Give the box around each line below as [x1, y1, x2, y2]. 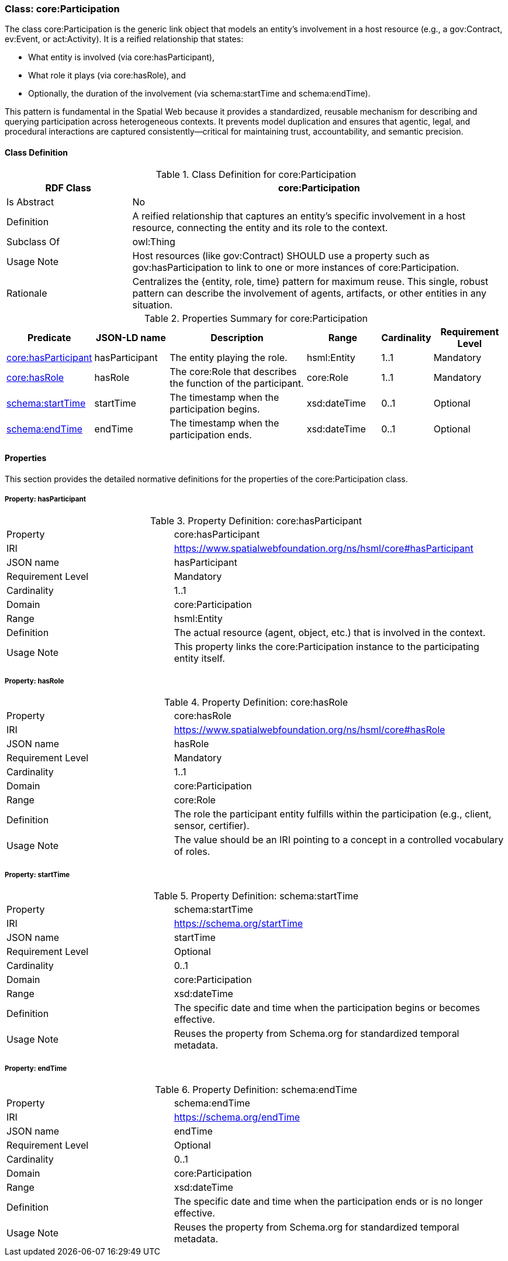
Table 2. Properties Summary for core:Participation [144, 312, 368, 324]
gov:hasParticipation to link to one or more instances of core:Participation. [132, 261, 459, 273]
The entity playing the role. [170, 351, 288, 363]
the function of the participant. [170, 377, 304, 389]
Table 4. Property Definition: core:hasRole [164, 696, 348, 709]
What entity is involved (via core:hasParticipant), [28, 52, 215, 63]
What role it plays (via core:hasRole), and [28, 70, 186, 81]
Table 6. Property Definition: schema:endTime [155, 1083, 357, 1095]
